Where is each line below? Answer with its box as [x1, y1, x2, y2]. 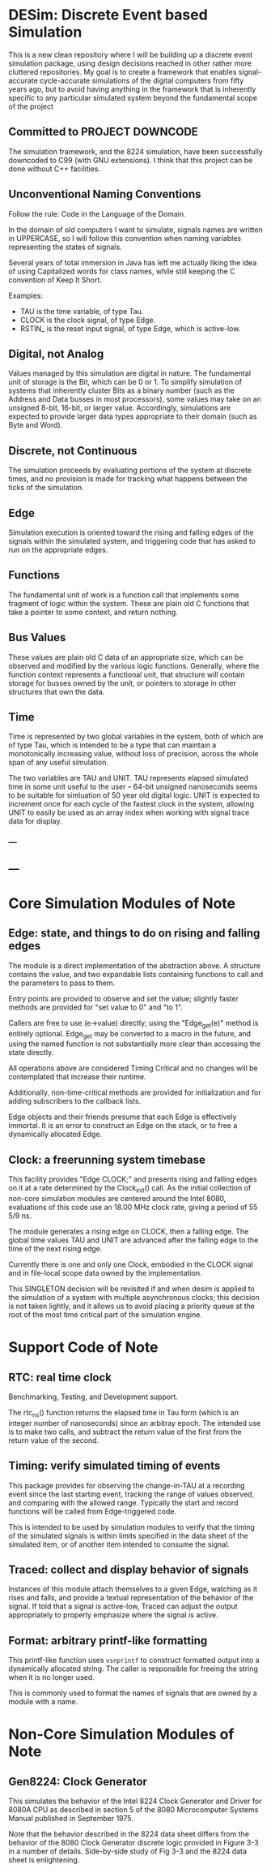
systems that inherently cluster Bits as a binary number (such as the [8, 385, 235, 395]
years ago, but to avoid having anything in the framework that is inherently [8, 84, 256, 94]
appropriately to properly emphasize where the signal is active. [8, 1610, 218, 1620]
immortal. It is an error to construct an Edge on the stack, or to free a [8, 1121, 238, 1130]
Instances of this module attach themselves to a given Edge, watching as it [8, 1584, 257, 1594]
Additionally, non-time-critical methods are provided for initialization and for [8, 1087, 261, 1097]
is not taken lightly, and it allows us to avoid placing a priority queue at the [8, 1301, 255, 1311]
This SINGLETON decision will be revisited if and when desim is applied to [8, 1284, 255, 1294]
